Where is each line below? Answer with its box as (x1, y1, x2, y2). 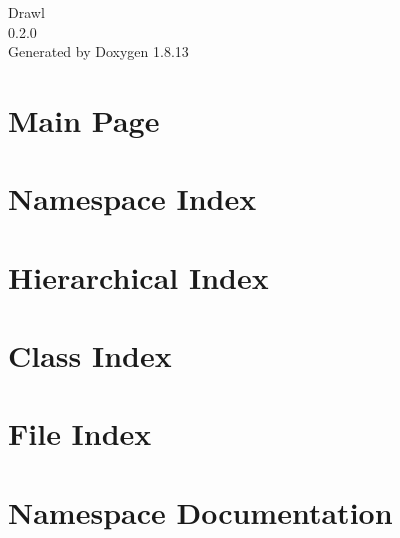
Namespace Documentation (8, 491, 393, 532)
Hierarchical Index (8, 256, 269, 297)
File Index (8, 413, 152, 454)
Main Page (8, 99, 160, 140)
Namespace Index (8, 178, 257, 219)
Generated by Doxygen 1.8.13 (8, 41, 189, 62)
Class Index (8, 335, 172, 376)
